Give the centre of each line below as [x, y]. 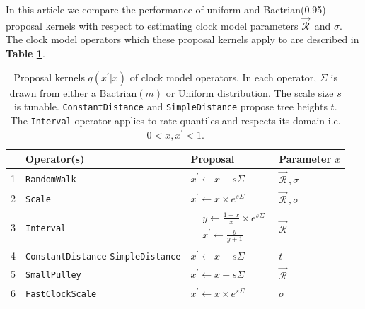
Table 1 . [25, 53]
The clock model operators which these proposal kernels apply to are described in [182, 39]
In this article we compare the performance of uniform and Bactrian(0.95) [166, 9]
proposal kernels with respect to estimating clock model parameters [152, 25]
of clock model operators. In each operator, [223, 77]
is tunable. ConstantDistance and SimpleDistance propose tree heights [170, 106]
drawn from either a [53, 92]
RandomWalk [51, 179]
